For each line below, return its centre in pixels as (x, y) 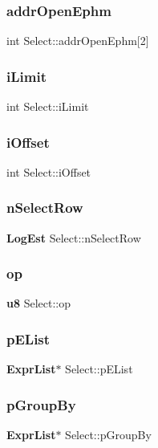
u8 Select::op (38, 303)
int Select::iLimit (48, 106)
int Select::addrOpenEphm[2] (78, 41)
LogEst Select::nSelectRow (74, 237)
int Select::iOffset (49, 171)
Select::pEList (99, 369)
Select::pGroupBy (108, 435)
